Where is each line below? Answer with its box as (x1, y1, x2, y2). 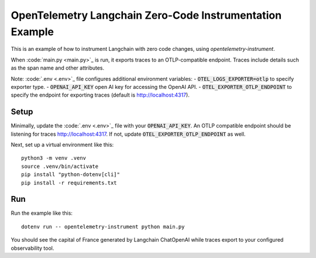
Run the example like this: (11, 209, 73, 216)
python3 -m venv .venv (21, 155, 87, 161)
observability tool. (11, 245, 54, 252)
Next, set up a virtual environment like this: (11, 141, 114, 148)
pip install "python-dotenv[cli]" (21, 171, 120, 178)
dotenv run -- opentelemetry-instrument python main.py (21, 223, 185, 230)
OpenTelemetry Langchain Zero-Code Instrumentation (11, 9, 282, 22)
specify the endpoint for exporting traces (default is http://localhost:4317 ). (11, 91, 190, 99)
